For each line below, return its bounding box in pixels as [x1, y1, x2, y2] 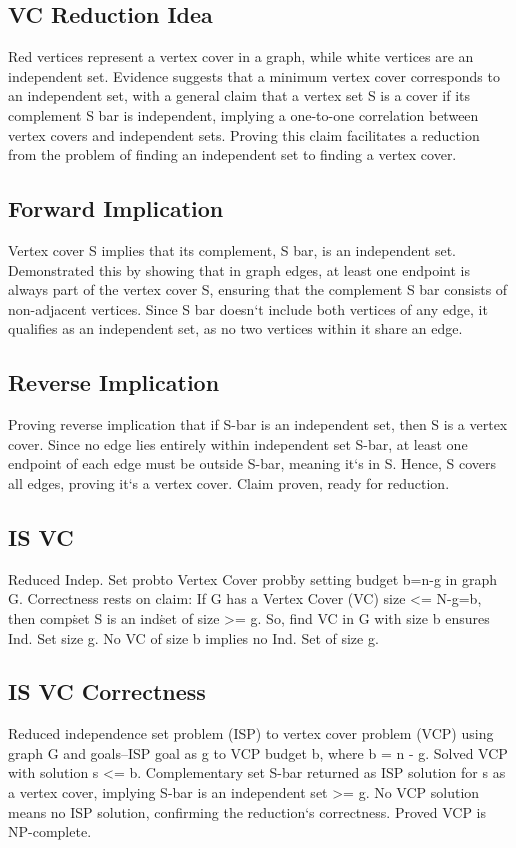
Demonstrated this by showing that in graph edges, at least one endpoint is [8, 259, 470, 280]
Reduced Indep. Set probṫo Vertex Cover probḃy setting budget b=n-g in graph [8, 568, 497, 589]
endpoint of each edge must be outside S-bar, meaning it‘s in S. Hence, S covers [8, 453, 497, 474]
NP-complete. [8, 821, 92, 842]
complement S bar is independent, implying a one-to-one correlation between [8, 104, 479, 125]
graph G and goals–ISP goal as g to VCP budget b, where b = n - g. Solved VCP [8, 742, 508, 763]
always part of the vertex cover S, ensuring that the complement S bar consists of [8, 279, 508, 300]
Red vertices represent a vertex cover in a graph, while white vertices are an [8, 46, 474, 67]
